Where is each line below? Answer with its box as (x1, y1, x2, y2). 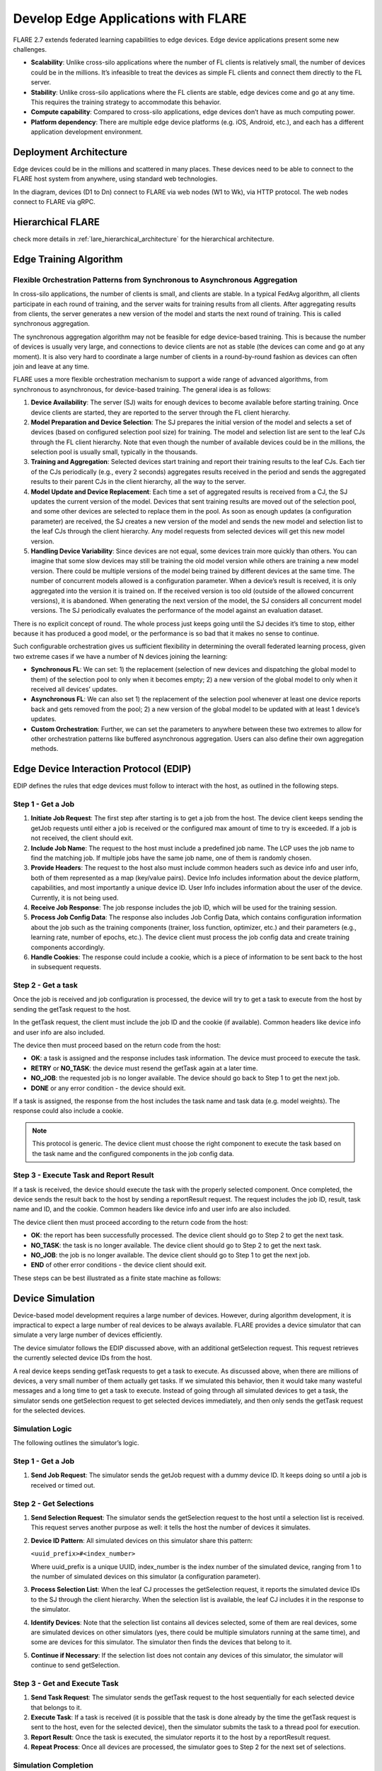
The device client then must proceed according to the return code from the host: (13, 1218, 248, 1226)
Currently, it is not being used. (30, 893, 119, 902)
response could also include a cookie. (13, 1107, 124, 1115)
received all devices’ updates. (30, 685, 118, 694)
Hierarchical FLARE (13, 216, 100, 228)
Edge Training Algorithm (13, 253, 123, 265)
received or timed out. (30, 1481, 95, 1489)
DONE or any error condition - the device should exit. (30, 1084, 186, 1092)
